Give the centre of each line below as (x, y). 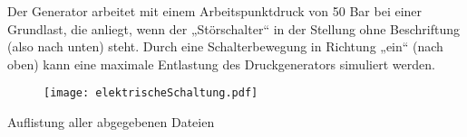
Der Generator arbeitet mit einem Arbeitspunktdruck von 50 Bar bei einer (215, 11)
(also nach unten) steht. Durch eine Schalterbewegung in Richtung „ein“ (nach (225, 46)
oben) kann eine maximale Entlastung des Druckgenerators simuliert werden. (221, 64)
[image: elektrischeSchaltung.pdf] (151, 93)
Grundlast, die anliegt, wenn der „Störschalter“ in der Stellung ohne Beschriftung (233, 28)
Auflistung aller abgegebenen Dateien (111, 122)
